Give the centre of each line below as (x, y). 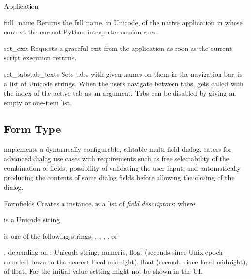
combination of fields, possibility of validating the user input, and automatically (122, 168)
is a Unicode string (32, 220)
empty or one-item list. (38, 102)
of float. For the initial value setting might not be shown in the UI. (103, 271)
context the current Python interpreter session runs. (81, 32)
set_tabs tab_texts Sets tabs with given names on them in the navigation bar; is (123, 74)
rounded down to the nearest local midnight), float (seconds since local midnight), (126, 261)
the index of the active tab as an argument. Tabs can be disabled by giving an (120, 93)
